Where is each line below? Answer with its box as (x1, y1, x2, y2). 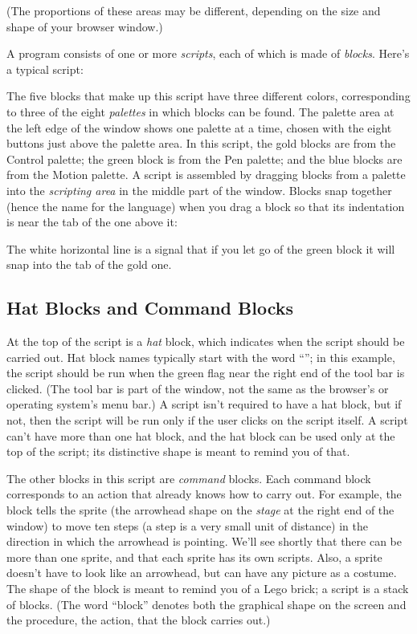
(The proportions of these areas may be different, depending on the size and (6, 2, 381, 18)
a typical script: (6, 60, 84, 77)
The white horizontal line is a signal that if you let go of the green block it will (6, 240, 395, 257)
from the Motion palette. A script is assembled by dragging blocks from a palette (6, 166, 406, 183)
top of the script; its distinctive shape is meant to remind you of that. (6, 443, 350, 460)
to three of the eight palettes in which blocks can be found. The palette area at (6, 103, 395, 120)
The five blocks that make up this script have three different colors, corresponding (6, 87, 411, 104)
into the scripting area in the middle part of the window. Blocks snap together (6, 181, 392, 198)
